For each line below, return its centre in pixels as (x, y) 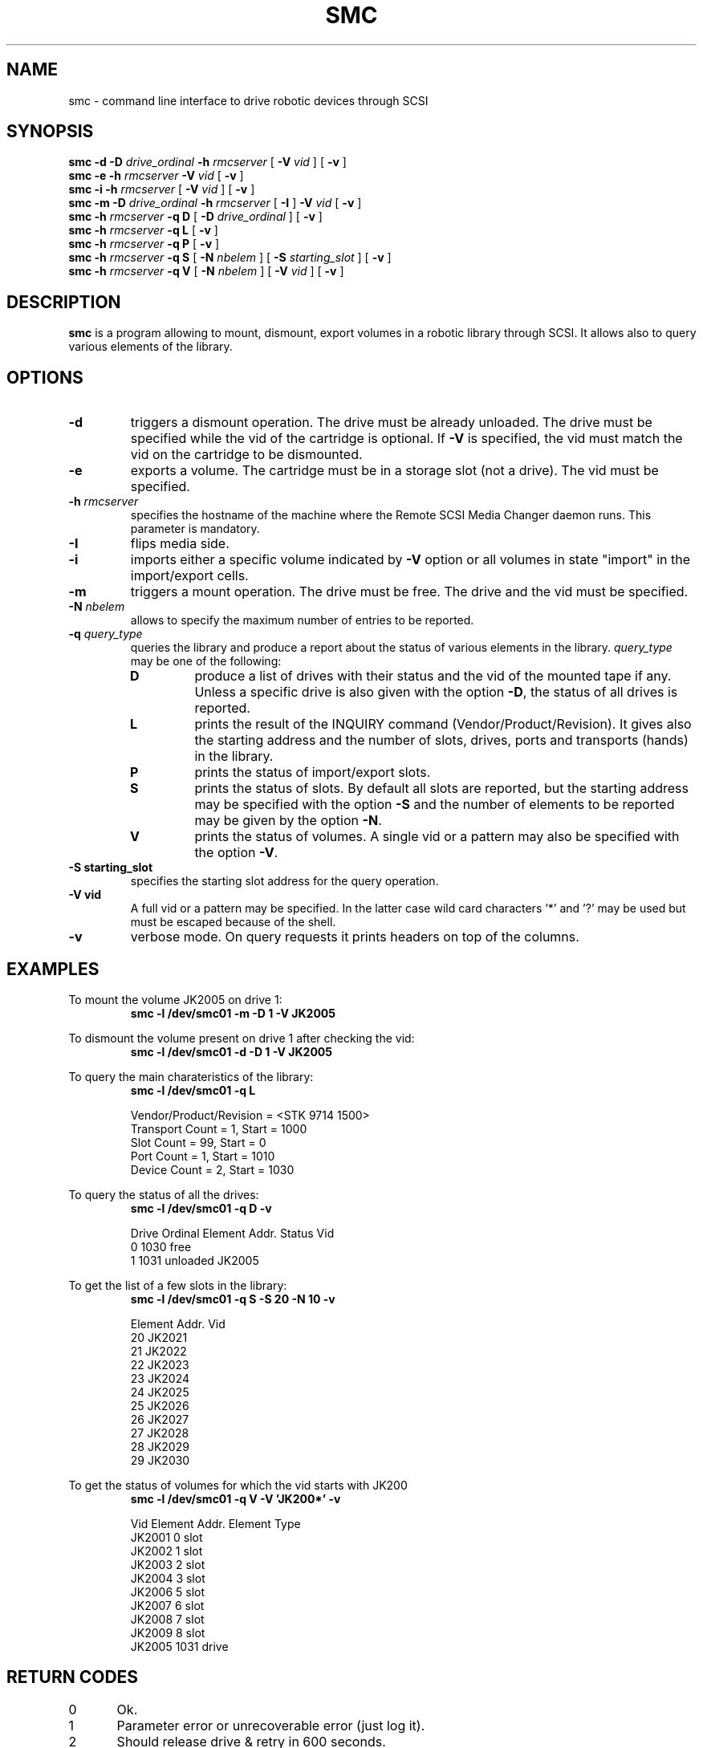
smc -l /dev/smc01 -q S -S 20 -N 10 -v (233, 1299)
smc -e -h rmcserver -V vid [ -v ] (156, 176)
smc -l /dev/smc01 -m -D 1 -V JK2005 (233, 1013)
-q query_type (106, 634)
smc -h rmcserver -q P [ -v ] (144, 244)
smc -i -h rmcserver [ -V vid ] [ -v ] (162, 189)
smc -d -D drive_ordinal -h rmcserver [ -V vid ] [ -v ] (207, 162)
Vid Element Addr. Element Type (215, 1523)
